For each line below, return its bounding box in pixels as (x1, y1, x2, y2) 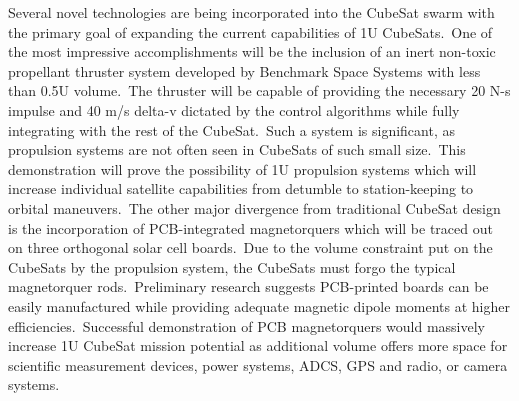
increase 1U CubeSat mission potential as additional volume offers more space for (8, 335, 508, 356)
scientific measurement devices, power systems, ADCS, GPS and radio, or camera (8, 354, 508, 375)
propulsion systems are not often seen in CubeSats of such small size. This (8, 139, 466, 160)
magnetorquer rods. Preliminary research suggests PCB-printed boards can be (8, 276, 489, 297)
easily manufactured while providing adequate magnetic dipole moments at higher (8, 295, 510, 316)
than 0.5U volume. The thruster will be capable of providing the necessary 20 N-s (8, 80, 511, 101)
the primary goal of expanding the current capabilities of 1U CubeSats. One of (8, 21, 493, 42)
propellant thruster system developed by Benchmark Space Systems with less (8, 60, 481, 81)
